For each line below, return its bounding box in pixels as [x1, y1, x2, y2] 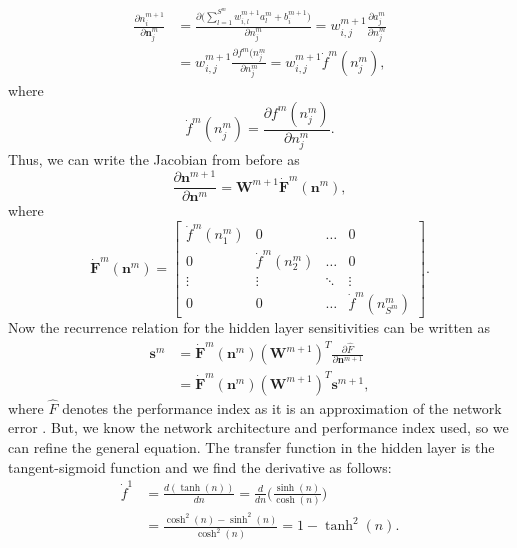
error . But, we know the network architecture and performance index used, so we [8, 417, 509, 438]
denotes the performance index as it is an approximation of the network [62, 397, 502, 418]
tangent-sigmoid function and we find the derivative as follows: [8, 456, 392, 477]
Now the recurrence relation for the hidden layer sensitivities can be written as [8, 316, 491, 337]
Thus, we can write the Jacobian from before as [8, 149, 300, 170]
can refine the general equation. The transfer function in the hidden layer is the [8, 437, 495, 458]
